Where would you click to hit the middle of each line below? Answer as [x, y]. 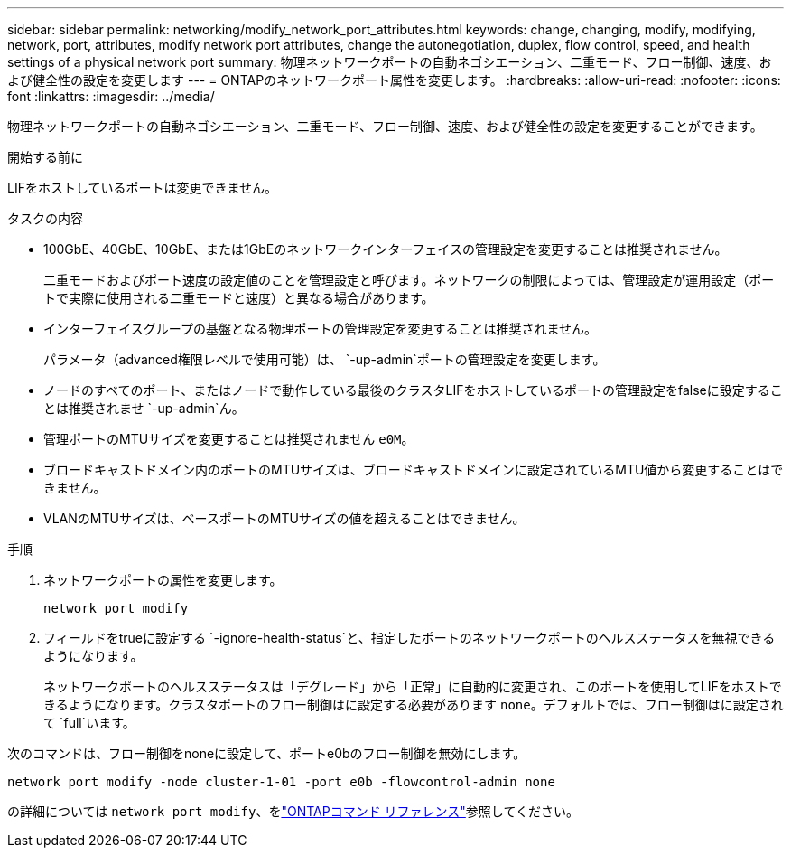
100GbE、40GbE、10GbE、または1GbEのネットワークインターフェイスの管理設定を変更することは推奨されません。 [386, 249]
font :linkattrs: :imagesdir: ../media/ [111, 96]
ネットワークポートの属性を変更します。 [163, 580]
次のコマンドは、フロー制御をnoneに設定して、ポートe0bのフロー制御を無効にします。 [267, 753]
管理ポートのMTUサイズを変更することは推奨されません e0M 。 [229, 439]
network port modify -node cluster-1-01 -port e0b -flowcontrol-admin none [281, 782]
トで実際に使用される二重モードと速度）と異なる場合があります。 [239, 298]
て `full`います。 [89, 723]
